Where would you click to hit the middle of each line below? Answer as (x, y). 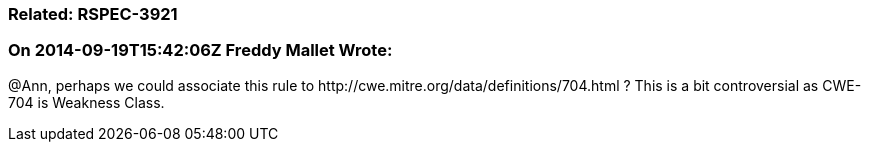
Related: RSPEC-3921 (93, 14)
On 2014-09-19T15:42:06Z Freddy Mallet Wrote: (200, 50)
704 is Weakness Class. (86, 102)
